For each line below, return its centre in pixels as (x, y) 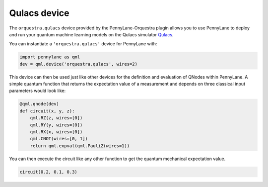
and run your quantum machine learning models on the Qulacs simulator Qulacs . (91, 34)
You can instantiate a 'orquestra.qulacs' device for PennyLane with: (83, 44)
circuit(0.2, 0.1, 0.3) (49, 172)
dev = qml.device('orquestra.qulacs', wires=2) (78, 64)
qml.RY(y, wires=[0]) (56, 125)
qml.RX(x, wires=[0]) (56, 132)
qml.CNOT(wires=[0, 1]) (59, 139)
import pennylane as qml (50, 57)
